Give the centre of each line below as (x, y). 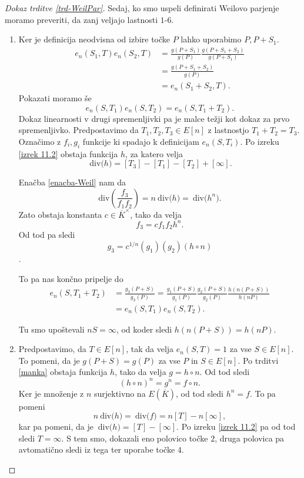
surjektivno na (120, 393)
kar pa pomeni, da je (56, 426)
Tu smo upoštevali (51, 329)
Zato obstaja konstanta (60, 214)
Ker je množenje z (51, 393)
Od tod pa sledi (47, 235)
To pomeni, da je (49, 360)
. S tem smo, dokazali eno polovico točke (135, 438)
